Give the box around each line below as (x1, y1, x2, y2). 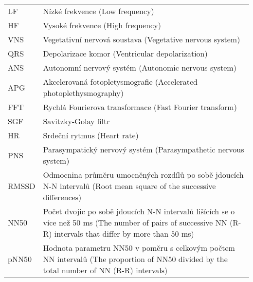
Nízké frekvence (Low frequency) (43, 5, 154, 17)
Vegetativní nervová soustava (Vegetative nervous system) (43, 34, 240, 45)
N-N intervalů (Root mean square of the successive (43, 180, 216, 191)
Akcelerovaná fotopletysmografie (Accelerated (43, 76, 198, 87)
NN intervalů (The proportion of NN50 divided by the (43, 253, 228, 264)
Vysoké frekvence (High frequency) (43, 19, 161, 31)
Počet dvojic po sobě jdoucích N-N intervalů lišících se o (43, 206, 235, 217)
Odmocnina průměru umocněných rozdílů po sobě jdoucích (43, 169, 244, 180)
